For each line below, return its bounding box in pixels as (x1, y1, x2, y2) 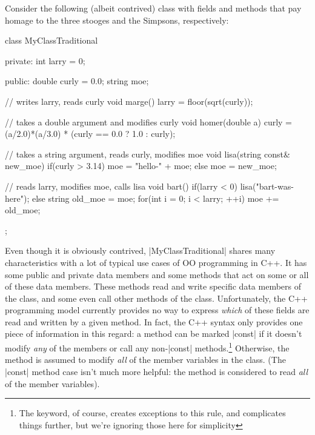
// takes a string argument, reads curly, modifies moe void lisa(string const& (5, 147, 290, 160)
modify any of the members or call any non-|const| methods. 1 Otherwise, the (5, 340, 290, 354)
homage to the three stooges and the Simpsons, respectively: (5, 13, 229, 26)
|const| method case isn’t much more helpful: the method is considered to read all (5, 365, 308, 377)
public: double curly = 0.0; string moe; (5, 75, 149, 87)
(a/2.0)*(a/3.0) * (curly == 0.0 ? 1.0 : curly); (5, 127, 176, 140)
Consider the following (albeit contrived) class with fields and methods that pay (5, 2, 302, 14)
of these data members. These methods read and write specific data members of (5, 280, 301, 293)
